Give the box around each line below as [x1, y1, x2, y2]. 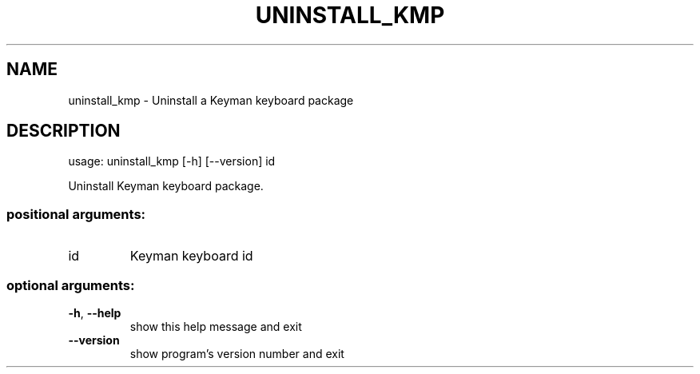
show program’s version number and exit [129, 346, 344, 360]
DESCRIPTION [6, 121, 121, 141]
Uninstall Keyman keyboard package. [68, 179, 264, 193]
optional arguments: [6, 277, 135, 293]
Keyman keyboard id [129, 248, 253, 265]
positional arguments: [6, 205, 146, 222]
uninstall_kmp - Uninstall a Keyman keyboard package [68, 93, 354, 107]
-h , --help [68, 305, 121, 320]
